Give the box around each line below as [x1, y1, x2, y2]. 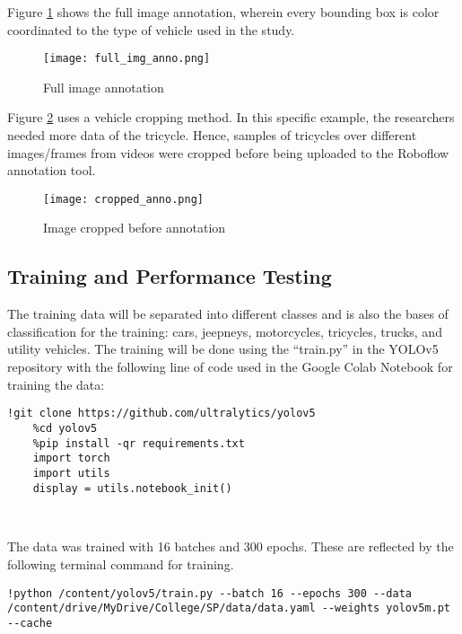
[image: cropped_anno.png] [43, 192, 204, 206]
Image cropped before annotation [43, 218, 226, 237]
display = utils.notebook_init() [32, 481, 232, 495]
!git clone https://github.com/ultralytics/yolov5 [7, 407, 316, 420]
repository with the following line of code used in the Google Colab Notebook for [7, 357, 453, 376]
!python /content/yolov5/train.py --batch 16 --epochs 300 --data [7, 586, 413, 600]
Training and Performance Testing [7, 262, 332, 290]
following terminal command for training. [7, 555, 234, 574]
